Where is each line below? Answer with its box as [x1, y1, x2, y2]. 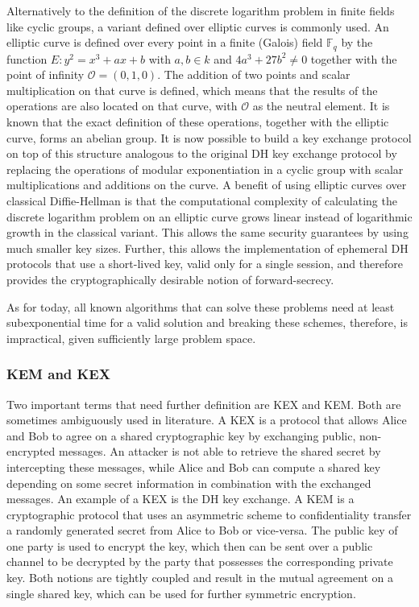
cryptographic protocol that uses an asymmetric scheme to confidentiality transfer [6, 506, 412, 522]
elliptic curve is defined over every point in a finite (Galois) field [6, 34, 323, 51]
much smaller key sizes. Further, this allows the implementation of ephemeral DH [6, 239, 409, 256]
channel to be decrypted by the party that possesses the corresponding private [6, 553, 393, 570]
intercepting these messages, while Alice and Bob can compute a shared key [6, 458, 381, 475]
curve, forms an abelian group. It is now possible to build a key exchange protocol [6, 129, 412, 146]
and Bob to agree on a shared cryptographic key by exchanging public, [6, 427, 356, 444]
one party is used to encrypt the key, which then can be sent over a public [6, 537, 373, 554]
